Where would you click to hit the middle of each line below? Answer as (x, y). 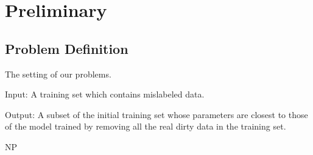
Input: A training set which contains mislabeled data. (105, 94)
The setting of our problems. (58, 74)
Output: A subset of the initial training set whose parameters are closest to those (156, 114)
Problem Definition (67, 48)
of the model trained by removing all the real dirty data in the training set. (146, 126)
